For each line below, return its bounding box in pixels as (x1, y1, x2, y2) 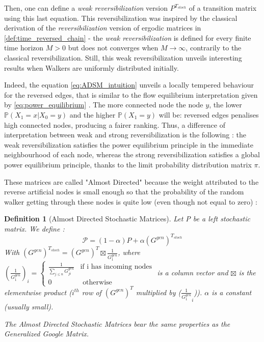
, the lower (209, 99, 242, 110)
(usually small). (4, 301, 54, 312)
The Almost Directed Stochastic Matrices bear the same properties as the (4, 318, 230, 329)
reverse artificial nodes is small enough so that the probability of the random (4, 186, 244, 197)
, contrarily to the (186, 42, 242, 53)
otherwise (83, 278, 112, 286)
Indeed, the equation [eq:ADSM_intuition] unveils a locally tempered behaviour (4, 79, 254, 90)
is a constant (212, 287, 252, 297)
